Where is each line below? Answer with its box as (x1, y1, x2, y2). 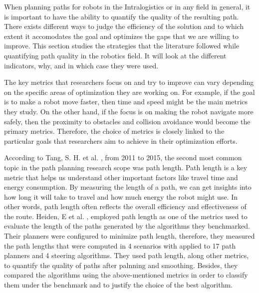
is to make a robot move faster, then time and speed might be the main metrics (4, 96, 248, 107)
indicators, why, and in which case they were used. (4, 60, 159, 70)
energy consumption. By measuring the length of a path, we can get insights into (4, 182, 252, 192)
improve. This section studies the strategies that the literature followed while (4, 40, 240, 51)
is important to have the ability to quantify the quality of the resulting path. (4, 11, 239, 21)
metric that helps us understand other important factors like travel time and (4, 172, 238, 182)
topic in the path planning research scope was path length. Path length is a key (4, 162, 248, 172)
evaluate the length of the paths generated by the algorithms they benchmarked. (4, 221, 250, 231)
